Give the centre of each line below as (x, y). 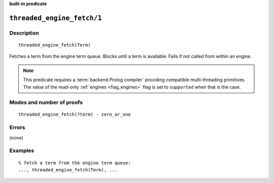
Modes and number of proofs (46, 102)
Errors (17, 128)
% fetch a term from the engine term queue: (75, 163)
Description (24, 33)
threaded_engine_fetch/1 (56, 18)
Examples (22, 151)
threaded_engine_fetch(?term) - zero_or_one (75, 115)
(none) (16, 137)
